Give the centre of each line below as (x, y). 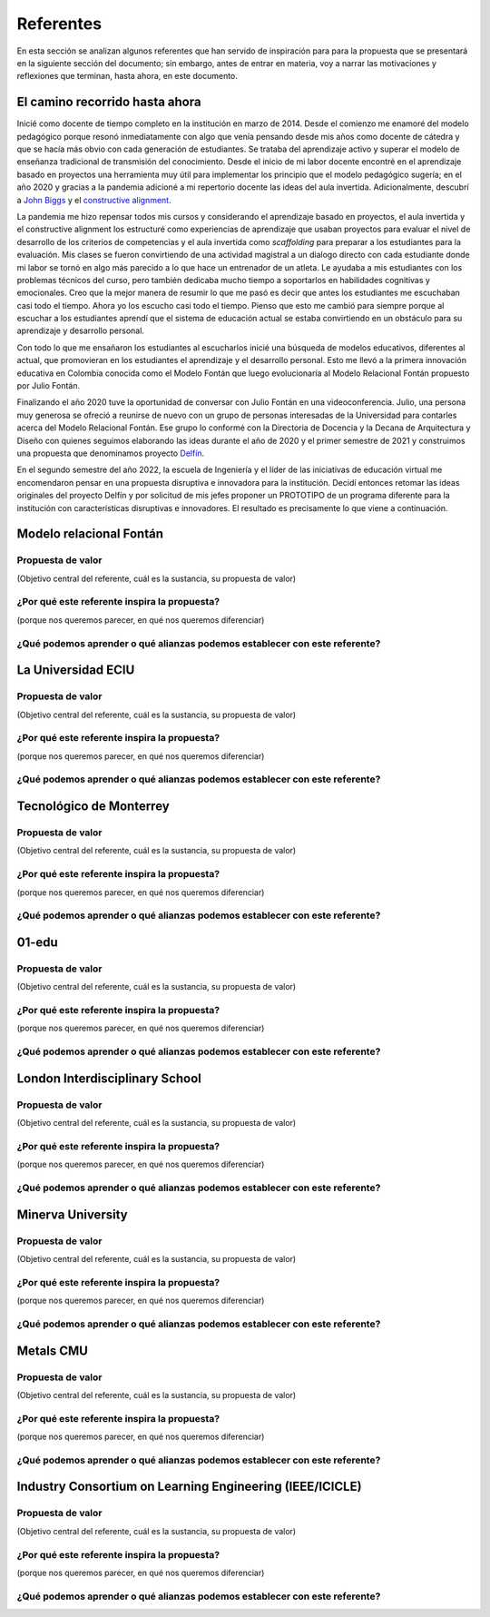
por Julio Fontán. (49, 386)
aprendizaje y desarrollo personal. (81, 330)
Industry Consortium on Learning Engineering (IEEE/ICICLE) (189, 1487)
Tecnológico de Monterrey (93, 807)
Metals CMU (52, 1351)
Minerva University (72, 1214)
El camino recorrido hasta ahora (109, 102)
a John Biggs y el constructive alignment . (94, 200)
